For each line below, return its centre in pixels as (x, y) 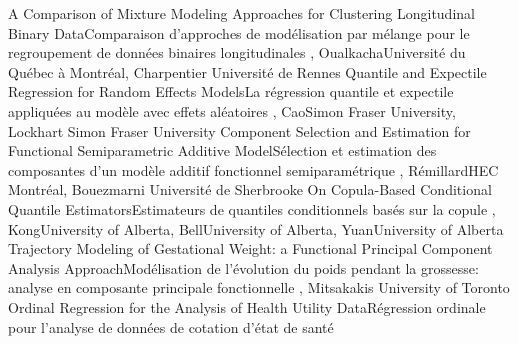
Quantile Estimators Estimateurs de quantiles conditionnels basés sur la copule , (252, 208)
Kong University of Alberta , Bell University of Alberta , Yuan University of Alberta (256, 228)
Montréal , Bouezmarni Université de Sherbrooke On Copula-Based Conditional (250, 189)
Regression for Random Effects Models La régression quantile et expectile (231, 91)
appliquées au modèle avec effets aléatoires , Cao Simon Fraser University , (232, 110)
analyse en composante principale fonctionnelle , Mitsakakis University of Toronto (259, 287)
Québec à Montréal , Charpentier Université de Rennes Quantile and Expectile (247, 71)
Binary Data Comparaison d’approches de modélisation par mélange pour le (239, 32)
